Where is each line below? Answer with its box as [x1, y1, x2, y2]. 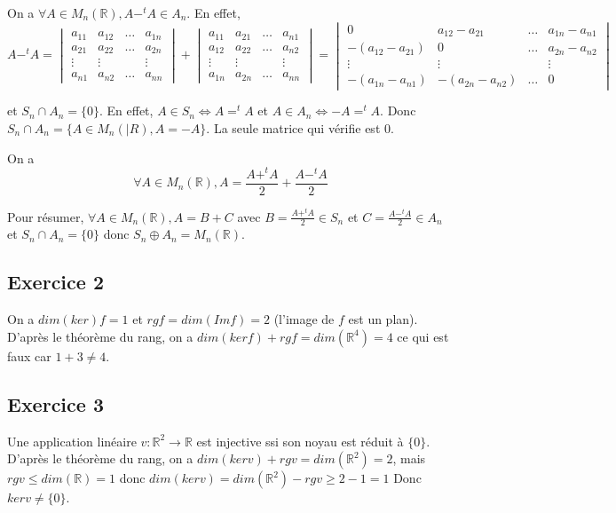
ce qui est [397, 327, 449, 345]
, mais [392, 449, 426, 468]
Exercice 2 [7, 268, 104, 296]
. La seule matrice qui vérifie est [206, 118, 381, 137]
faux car [7, 346, 51, 365]
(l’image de [273, 310, 335, 328]
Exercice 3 [7, 390, 104, 417]
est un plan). [348, 310, 418, 328]
